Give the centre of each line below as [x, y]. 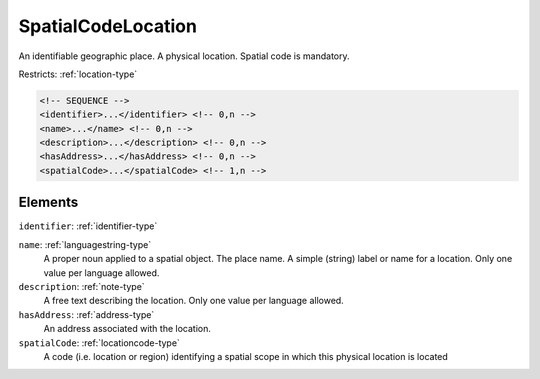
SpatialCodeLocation [107, 26]
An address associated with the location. [127, 329]
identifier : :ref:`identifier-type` [88, 226]
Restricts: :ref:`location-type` [78, 74]
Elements [48, 202]
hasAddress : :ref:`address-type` [86, 314]
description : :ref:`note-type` [81, 286]
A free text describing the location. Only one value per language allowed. [193, 301]
